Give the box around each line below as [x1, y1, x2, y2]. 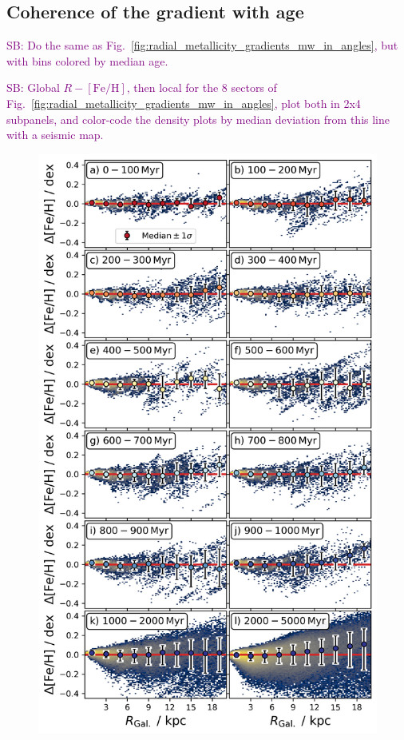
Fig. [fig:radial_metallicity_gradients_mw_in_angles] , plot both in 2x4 [6, 94, 361, 111]
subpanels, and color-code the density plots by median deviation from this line [6, 110, 390, 127]
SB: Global [6, 79, 60, 96]
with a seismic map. [6, 126, 104, 143]
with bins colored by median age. [6, 52, 168, 69]
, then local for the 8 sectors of [126, 79, 277, 96]
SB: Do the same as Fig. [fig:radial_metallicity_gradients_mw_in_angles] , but [6, 37, 398, 54]
